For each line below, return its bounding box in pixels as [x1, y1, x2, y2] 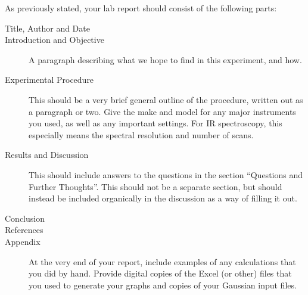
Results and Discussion [5, 148, 89, 161]
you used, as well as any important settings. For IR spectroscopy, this [29, 117, 282, 129]
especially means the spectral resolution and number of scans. [29, 128, 254, 141]
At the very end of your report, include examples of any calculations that [29, 255, 296, 268]
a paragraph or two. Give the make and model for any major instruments [29, 105, 296, 117]
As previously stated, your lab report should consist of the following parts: [5, 2, 277, 14]
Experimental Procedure [5, 73, 94, 86]
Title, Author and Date [5, 21, 90, 34]
